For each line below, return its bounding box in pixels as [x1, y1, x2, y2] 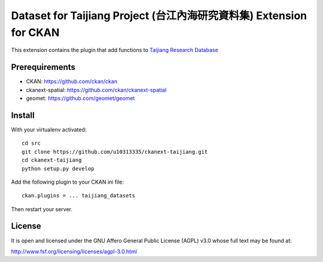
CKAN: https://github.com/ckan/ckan [26, 78, 118, 85]
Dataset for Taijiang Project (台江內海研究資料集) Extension [11, 9, 307, 22]
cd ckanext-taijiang [22, 157, 82, 164]
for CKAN [11, 26, 60, 39]
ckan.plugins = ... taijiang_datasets [22, 192, 136, 199]
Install [11, 110, 35, 120]
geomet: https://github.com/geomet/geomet [26, 95, 135, 102]
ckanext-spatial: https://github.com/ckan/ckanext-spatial [26, 86, 167, 93]
